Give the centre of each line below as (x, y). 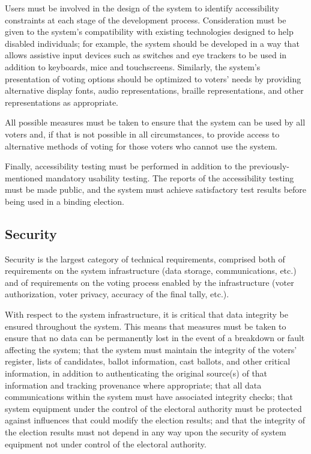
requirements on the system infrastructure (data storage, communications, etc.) (151, 271)
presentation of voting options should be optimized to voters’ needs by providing (153, 78)
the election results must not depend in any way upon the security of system (146, 432)
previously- (269, 166)
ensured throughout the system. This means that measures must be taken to (146, 326)
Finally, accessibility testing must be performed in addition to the (126, 166)
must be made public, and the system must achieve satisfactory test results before (156, 189)
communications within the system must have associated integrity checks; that (149, 397)
